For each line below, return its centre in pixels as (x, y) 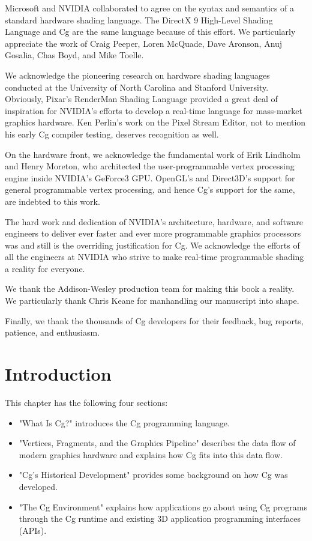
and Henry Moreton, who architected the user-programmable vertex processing (150, 166)
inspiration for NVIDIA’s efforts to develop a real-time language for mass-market (154, 110)
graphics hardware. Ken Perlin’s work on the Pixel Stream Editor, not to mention (155, 122)
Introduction (58, 374)
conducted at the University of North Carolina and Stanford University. (137, 87)
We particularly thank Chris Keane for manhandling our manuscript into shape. (152, 301)
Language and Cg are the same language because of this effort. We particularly (150, 32)
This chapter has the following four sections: (86, 402)
